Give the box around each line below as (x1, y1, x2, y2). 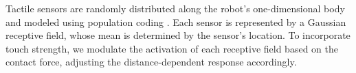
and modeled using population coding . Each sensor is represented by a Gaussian (5, 14, 346, 29)
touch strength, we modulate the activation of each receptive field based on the (5, 41, 338, 55)
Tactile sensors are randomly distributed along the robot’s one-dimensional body (5, 1, 345, 15)
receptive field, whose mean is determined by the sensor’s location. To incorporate (5, 28, 351, 42)
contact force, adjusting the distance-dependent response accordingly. (5, 55, 297, 69)
